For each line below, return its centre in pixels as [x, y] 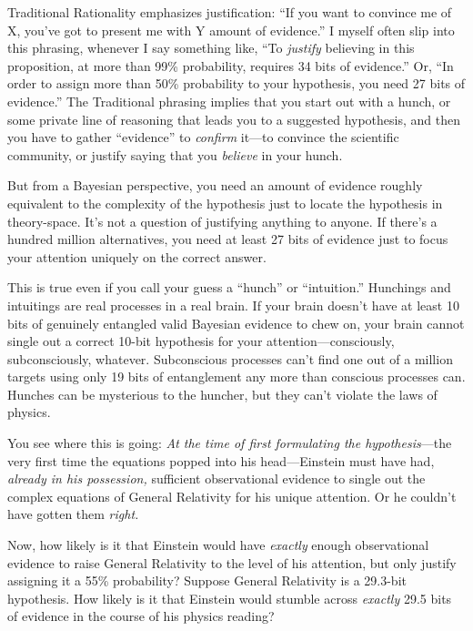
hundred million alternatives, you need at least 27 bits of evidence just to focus [228, 239]
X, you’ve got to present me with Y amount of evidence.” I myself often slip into [231, 30]
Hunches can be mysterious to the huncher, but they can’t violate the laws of [222, 394]
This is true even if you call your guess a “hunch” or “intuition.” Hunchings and [229, 287]
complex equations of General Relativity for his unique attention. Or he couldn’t [232, 496]
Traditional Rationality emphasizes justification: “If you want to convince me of [230, 12]
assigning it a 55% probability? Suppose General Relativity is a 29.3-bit [207, 580]
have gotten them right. [73, 514]
